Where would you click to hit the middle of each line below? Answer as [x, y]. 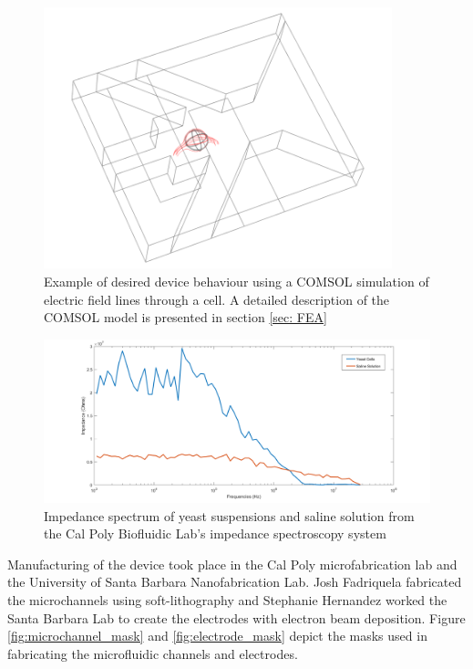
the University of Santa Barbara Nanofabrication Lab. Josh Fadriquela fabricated [235, 582]
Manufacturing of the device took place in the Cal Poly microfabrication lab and [232, 564]
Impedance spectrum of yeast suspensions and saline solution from [229, 515]
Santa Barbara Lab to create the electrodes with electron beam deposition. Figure [236, 617]
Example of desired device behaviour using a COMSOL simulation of [236, 281]
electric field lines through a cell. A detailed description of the [217, 299]
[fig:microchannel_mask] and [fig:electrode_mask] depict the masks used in [217, 636]
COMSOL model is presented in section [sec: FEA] [185, 317]
